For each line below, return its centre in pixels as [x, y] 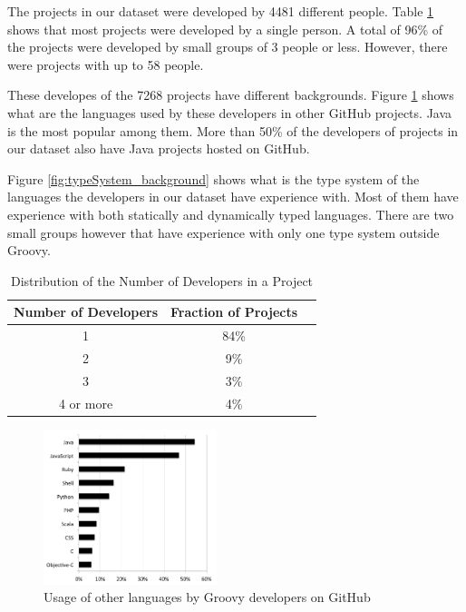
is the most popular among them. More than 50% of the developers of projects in [233, 130]
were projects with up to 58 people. [106, 64]
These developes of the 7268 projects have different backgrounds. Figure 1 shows [231, 95]
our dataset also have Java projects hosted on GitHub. [159, 148]
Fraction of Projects [234, 312]
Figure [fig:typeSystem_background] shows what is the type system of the [214, 178]
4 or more [86, 403]
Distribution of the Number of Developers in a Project [162, 280]
